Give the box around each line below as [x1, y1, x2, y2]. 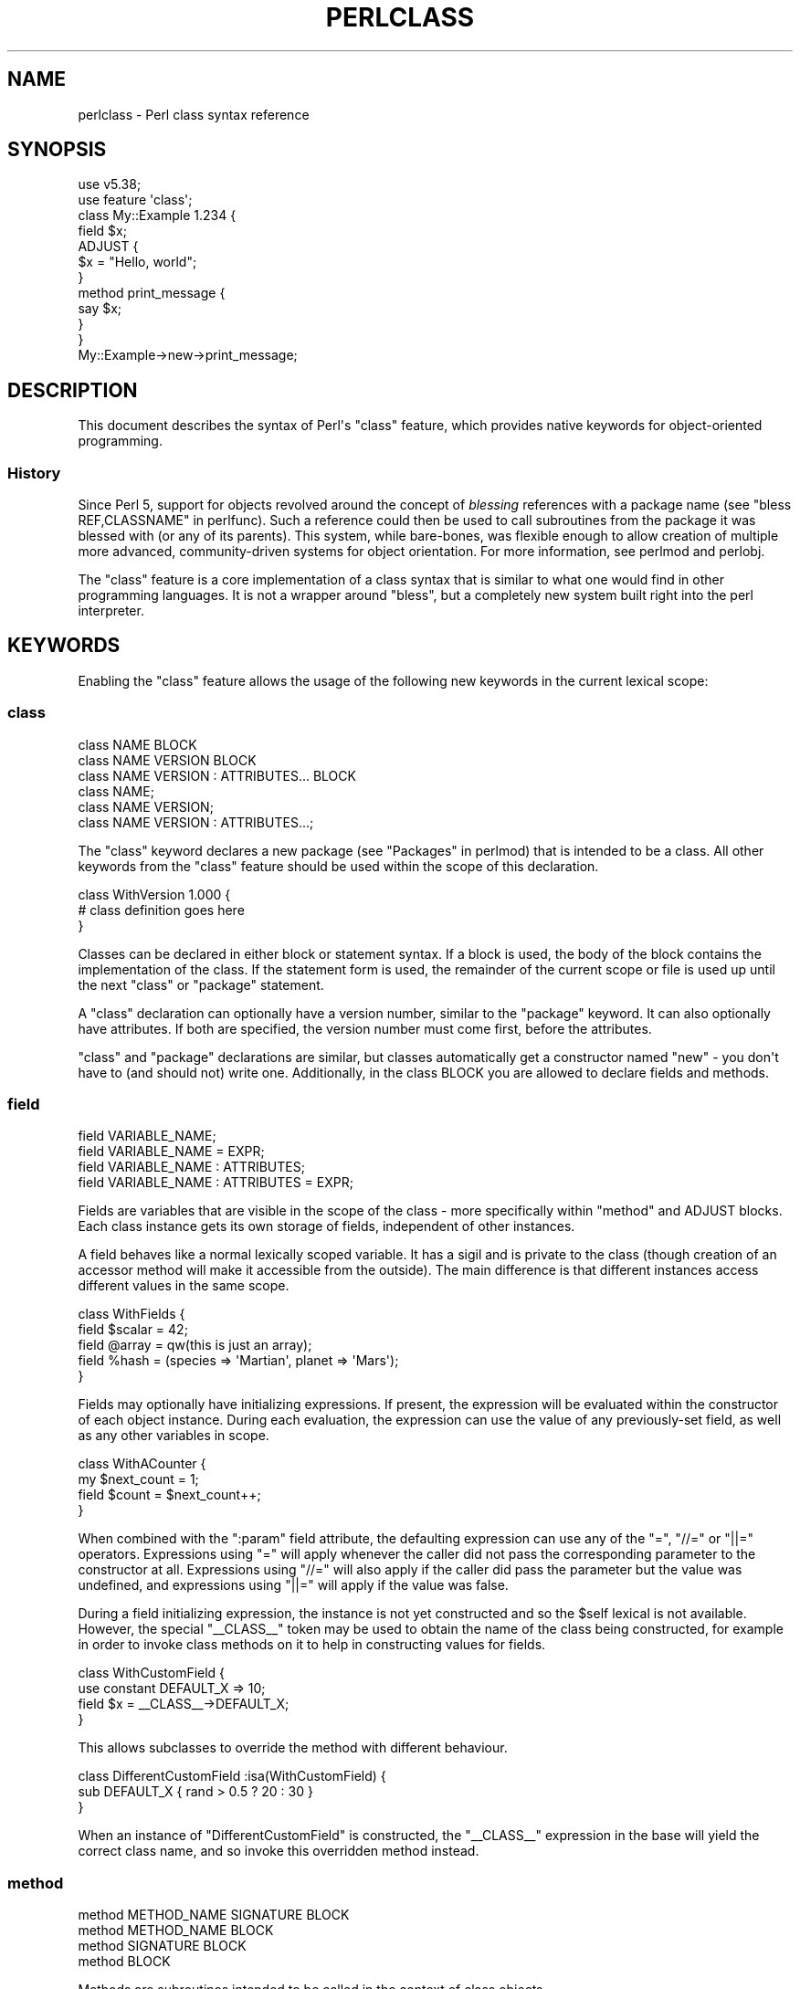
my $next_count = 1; [78, 1471, 199, 1488]
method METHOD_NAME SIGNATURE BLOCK [78, 1907, 350, 1923]
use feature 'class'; [78, 192, 193, 208]
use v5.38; [78, 176, 142, 193]
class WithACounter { [78, 1456, 206, 1472]
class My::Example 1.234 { [78, 207, 237, 224]
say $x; [78, 300, 122, 317]
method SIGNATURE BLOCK [78, 1938, 247, 1954]
